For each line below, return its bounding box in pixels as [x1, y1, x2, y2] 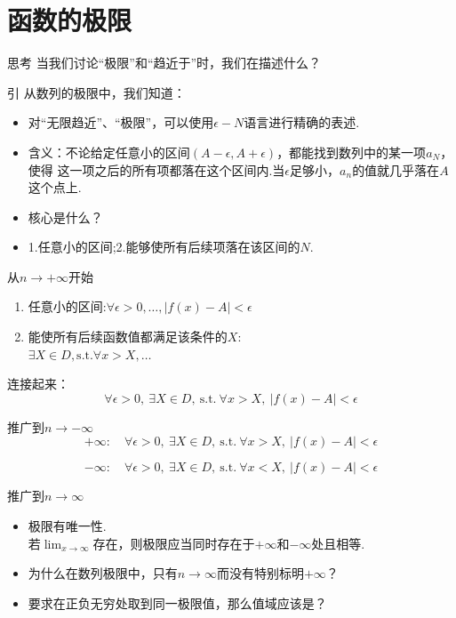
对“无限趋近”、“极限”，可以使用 [28, 113, 214, 132]
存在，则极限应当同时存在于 [92, 534, 255, 552]
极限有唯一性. [28, 517, 107, 535]
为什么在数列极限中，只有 [28, 564, 178, 582]
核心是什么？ [28, 207, 103, 226]
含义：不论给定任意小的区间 [28, 142, 190, 161]
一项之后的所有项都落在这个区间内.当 [69, 160, 285, 179]
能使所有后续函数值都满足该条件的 [28, 327, 228, 346]
